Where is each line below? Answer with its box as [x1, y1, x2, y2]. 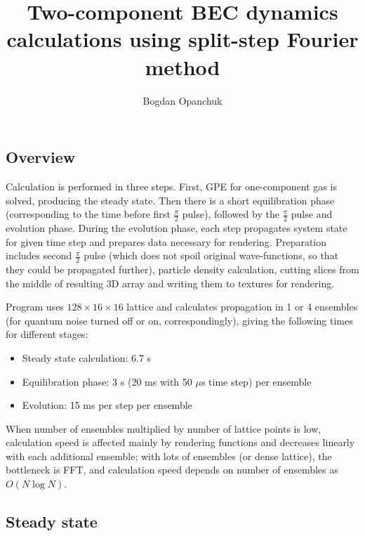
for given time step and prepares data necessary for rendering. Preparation [6, 234, 327, 249]
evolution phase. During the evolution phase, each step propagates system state [6, 220, 347, 235]
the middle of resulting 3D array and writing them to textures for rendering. [6, 275, 335, 290]
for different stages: [6, 327, 88, 341]
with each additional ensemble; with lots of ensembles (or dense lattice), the [6, 448, 332, 463]
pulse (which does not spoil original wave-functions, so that [84, 248, 339, 263]
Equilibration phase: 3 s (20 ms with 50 [22, 374, 192, 388]
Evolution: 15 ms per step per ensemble [22, 398, 192, 412]
